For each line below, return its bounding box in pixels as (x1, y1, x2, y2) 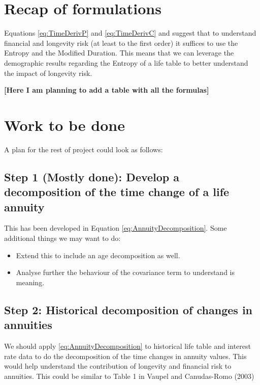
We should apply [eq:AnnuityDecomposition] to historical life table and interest (4, 340, 251, 351)
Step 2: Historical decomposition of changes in (4, 301, 253, 317)
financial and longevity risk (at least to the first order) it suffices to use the (4, 37, 238, 48)
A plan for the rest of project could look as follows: (4, 144, 163, 154)
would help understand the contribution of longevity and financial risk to (4, 361, 232, 371)
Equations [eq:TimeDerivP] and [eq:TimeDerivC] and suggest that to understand (4, 28, 256, 38)
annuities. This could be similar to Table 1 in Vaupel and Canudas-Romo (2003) (4, 370, 254, 381)
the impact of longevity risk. (4, 67, 92, 78)
